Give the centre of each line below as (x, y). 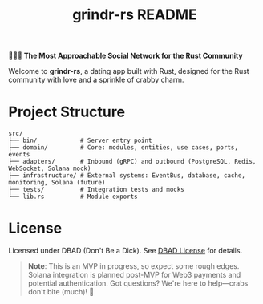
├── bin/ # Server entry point (80, 141)
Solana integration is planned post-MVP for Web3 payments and (134, 275)
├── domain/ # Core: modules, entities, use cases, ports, (123, 148)
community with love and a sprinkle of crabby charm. (96, 80)
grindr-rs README (135, 15)
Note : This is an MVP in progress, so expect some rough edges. (134, 266)
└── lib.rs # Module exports (73, 197)
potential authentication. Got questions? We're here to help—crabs (138, 283)
